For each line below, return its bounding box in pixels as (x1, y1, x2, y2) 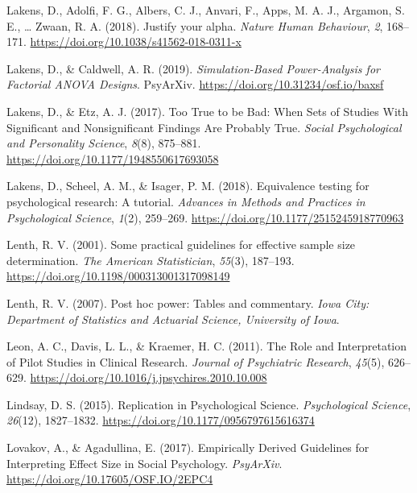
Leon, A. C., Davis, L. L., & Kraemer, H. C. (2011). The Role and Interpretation (6, 338, 407, 354)
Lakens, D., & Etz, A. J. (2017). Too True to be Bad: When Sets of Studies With (6, 102, 409, 119)
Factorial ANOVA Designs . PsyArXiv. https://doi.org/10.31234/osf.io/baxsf (6, 76, 384, 93)
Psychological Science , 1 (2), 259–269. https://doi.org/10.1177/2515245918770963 (6, 209, 404, 226)
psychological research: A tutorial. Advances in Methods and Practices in (6, 193, 365, 209)
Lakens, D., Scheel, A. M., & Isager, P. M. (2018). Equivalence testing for (6, 177, 370, 194)
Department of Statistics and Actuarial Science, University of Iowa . (6, 310, 340, 327)
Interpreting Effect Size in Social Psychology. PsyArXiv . (6, 454, 283, 471)
